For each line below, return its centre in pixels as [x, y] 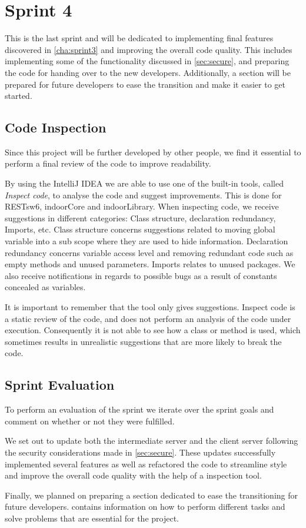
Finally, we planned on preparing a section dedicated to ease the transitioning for [152, 495]
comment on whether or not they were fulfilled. [90, 421]
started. [19, 96]
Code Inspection [56, 127]
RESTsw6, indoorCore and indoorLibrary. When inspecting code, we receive [142, 206]
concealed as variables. [45, 287]
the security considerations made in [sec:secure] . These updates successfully [140, 452]
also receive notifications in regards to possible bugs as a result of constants [141, 275]
